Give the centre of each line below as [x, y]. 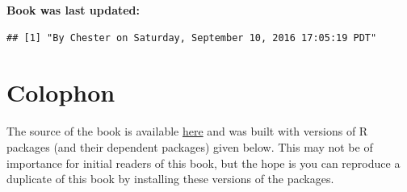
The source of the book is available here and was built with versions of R [187, 131]
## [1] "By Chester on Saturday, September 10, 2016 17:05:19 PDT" [192, 38]
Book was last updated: [73, 10]
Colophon [61, 92]
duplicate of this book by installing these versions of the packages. [170, 179]
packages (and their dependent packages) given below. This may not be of [190, 146]
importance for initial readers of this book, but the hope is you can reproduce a [203, 163]
